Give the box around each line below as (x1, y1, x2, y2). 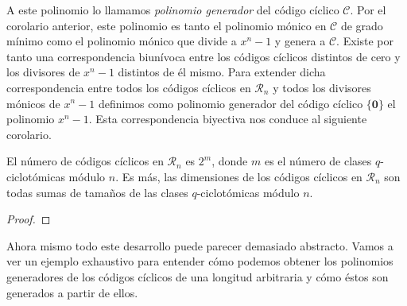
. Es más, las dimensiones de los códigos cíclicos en (115, 168, 362, 184)
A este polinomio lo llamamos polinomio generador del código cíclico (6, 2, 339, 17)
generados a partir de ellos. (6, 284, 138, 300)
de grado (340, 17, 383, 33)
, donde (211, 153, 248, 169)
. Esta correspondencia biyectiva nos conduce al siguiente (88, 110, 367, 127)
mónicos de (6, 95, 60, 111)
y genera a (274, 33, 326, 49)
